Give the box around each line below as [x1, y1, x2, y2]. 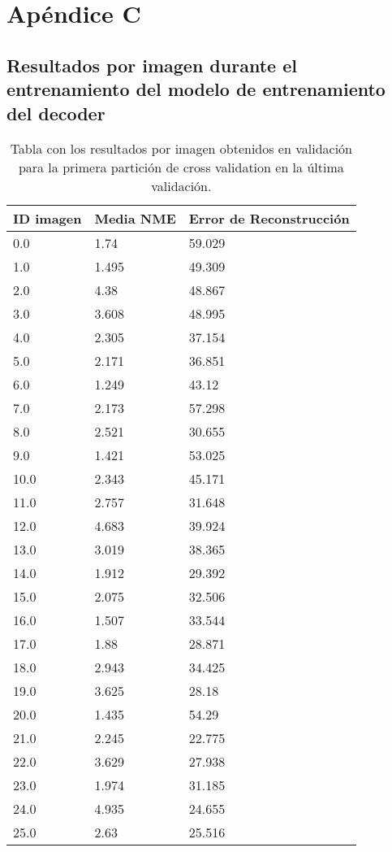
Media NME [94, 209, 176, 228]
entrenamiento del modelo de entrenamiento [6, 76, 386, 102]
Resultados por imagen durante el [6, 52, 297, 77]
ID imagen [13, 209, 82, 228]
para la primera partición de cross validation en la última [18, 158, 344, 177]
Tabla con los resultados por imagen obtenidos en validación [10, 139, 352, 159]
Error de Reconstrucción [188, 209, 350, 228]
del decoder [6, 100, 106, 125]
